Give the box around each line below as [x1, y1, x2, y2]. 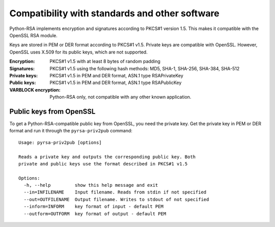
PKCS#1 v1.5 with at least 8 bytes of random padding [49, 59, 160, 65]
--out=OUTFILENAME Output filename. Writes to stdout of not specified [23, 196, 209, 202]
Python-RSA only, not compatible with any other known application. [49, 94, 191, 100]
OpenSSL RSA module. [9, 32, 58, 38]
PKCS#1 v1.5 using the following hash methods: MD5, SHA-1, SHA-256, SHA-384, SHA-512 [49, 65, 240, 71]
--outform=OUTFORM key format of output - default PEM [23, 211, 167, 216]
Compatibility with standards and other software [9, 8, 220, 19]
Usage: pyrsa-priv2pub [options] [18, 139, 102, 145]
